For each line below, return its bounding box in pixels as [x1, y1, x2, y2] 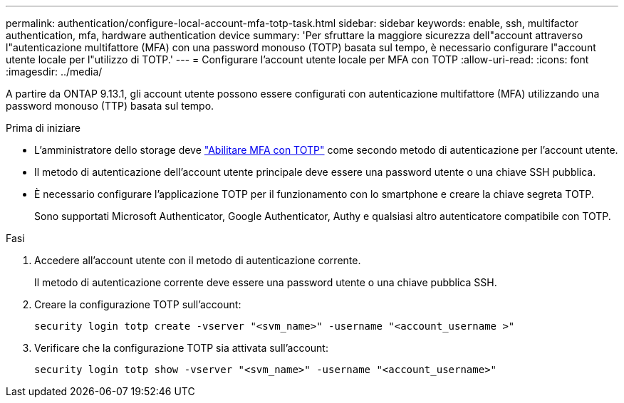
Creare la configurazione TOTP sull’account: [34, 298, 241, 310]
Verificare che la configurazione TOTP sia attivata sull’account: [34, 342, 328, 354]
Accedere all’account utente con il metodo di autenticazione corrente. [34, 254, 361, 266]
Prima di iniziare [6, 122, 80, 134]
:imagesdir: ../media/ [6, 66, 103, 78]
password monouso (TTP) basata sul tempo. [6, 100, 214, 112]
